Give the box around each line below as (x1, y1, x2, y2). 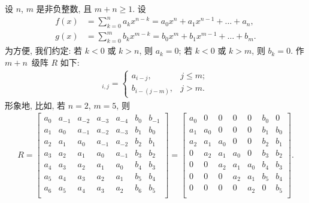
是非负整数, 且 (36, 2, 92, 14)
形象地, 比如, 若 (5, 99, 66, 111)
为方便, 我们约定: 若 (5, 44, 83, 57)
